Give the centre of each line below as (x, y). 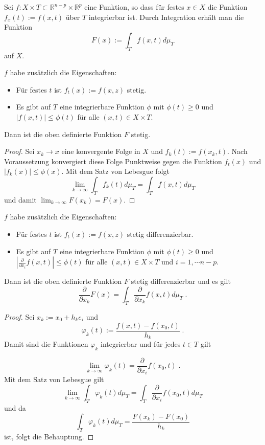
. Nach (237, 151)
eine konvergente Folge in (101, 151)
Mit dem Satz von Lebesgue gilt (54, 379)
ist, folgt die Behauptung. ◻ (49, 437)
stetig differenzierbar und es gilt (181, 281)
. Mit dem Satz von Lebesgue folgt (115, 171)
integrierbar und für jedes (140, 344)
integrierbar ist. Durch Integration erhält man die (166, 17)
